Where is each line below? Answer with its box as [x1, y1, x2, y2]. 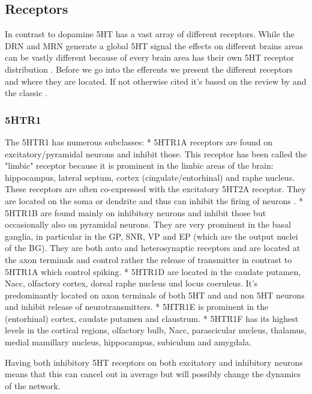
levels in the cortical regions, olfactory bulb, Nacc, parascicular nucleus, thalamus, [5, 324, 307, 336]
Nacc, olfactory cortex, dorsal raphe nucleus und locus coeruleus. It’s [5, 277, 258, 289]
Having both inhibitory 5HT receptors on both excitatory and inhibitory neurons [5, 356, 303, 368]
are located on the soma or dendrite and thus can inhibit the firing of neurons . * [5, 194, 304, 207]
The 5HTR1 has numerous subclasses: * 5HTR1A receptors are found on [5, 135, 272, 148]
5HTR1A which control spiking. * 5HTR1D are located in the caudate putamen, [5, 265, 301, 277]
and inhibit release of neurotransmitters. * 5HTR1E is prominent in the [5, 300, 269, 313]
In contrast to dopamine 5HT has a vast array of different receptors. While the [5, 28, 295, 40]
